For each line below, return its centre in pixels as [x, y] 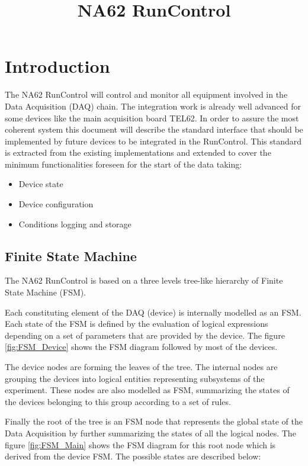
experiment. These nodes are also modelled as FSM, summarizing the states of [147, 390]
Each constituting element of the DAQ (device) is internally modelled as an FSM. [153, 312]
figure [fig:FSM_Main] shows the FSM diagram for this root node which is [140, 444]
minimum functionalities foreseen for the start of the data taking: [123, 164]
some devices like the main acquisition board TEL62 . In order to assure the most [152, 118]
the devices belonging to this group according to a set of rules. [118, 401]
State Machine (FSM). [46, 292]
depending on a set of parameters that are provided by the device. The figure [145, 335]
